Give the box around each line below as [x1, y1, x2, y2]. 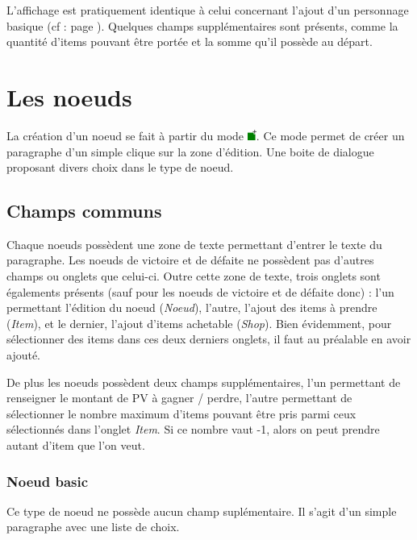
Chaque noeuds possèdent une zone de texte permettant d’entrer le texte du [6, 235, 382, 252]
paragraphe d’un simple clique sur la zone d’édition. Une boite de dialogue [6, 143, 374, 160]
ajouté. [6, 347, 41, 363]
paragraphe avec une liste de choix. [6, 518, 180, 535]
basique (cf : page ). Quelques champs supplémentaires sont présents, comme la [6, 17, 398, 34]
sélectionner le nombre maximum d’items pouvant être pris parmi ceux [6, 405, 357, 422]
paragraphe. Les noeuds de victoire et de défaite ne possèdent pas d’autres [6, 251, 374, 268]
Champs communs [6, 198, 162, 223]
